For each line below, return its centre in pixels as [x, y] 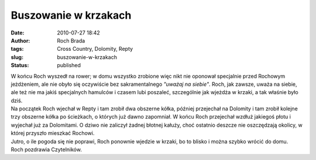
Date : [18, 33]
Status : [20, 65]
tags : [17, 49]
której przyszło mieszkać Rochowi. [53, 133]
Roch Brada [71, 40]
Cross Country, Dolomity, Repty [95, 49]
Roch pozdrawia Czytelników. [46, 149]
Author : [20, 40]
